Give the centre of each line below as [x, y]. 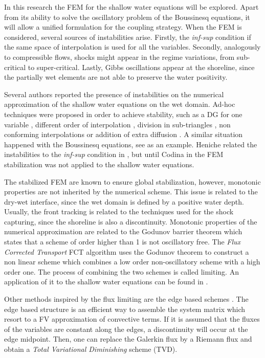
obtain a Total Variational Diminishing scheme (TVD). [91, 349]
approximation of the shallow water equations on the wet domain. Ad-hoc [120, 104]
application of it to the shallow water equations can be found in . [106, 282]
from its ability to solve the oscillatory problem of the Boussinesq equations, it [127, 17]
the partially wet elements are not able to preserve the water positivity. [116, 77]
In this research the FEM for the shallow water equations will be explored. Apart [131, 7]
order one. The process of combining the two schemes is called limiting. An [122, 271]
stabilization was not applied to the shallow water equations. [99, 164]
